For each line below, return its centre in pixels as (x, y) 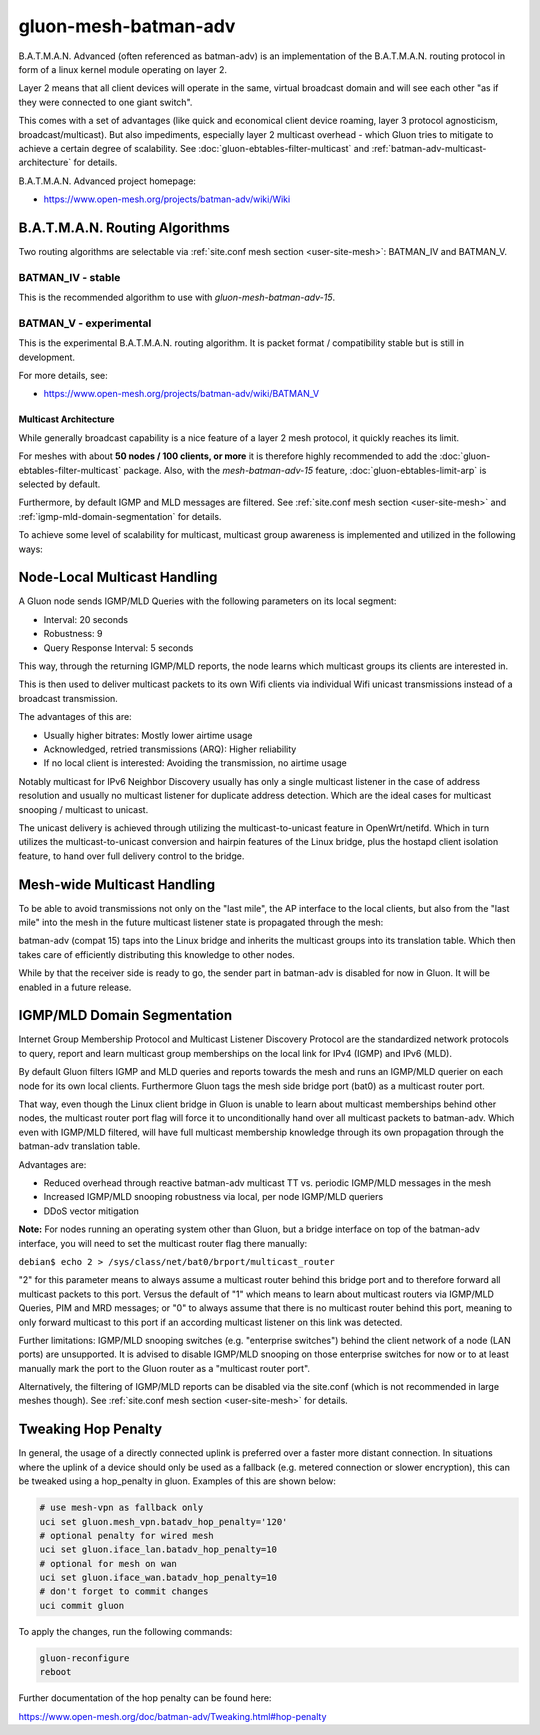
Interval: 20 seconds (86, 619)
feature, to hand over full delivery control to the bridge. (131, 856)
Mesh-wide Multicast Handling (117, 884)
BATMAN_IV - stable (69, 277)
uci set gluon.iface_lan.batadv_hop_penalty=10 (158, 1549)
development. (46, 357)
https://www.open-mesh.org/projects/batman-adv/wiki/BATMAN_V (181, 394)
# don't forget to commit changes (124, 1591)
